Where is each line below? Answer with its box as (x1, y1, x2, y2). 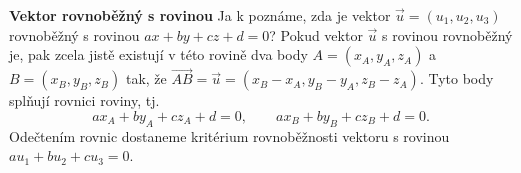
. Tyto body (419, 68, 494, 89)
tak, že (125, 68, 167, 89)
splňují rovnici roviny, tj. (9, 90, 160, 111)
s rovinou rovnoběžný (382, 24, 513, 45)
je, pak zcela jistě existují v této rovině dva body (9, 44, 308, 65)
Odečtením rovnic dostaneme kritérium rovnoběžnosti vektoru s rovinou (9, 125, 450, 146)
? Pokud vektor (269, 24, 363, 45)
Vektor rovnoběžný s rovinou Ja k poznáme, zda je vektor (9, 5, 391, 25)
